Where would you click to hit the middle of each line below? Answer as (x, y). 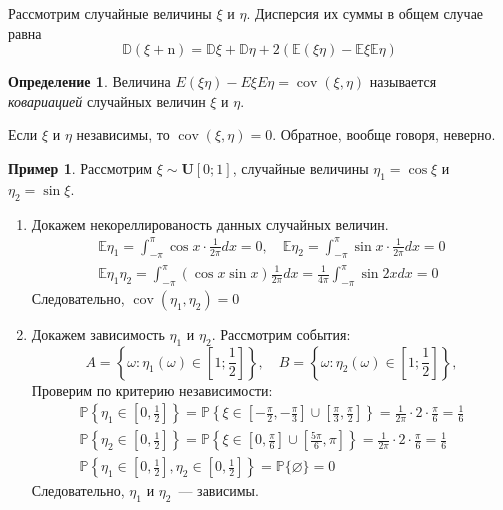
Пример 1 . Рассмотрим (80, 167)
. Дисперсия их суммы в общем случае (365, 13)
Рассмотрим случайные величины (110, 13)
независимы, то (123, 134)
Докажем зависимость (98, 333)
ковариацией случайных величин (107, 100)
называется (403, 81)
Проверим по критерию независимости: (152, 389)
